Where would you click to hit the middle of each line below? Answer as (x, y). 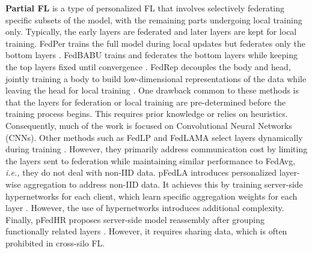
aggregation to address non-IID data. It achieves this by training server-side (163, 184)
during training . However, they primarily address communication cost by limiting (157, 149)
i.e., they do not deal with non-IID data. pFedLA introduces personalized (141, 172)
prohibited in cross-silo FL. (55, 243)
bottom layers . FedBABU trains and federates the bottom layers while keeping (151, 55)
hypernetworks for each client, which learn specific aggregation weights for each (151, 196)
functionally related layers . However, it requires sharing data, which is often (146, 231)
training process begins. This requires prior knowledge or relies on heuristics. (147, 114)
